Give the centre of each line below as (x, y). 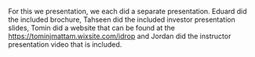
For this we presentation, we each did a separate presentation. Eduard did (127, 11)
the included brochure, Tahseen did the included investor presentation (122, 20)
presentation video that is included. (65, 45)
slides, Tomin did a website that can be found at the (91, 28)
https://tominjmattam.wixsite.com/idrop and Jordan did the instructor (120, 36)
